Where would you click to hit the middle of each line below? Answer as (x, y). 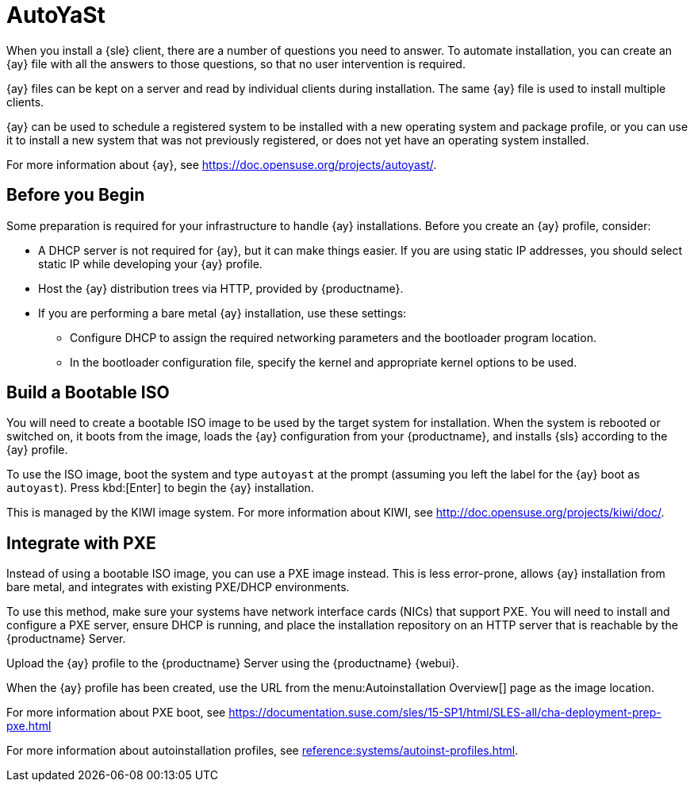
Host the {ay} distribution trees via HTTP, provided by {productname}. (221, 288)
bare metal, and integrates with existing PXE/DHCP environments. (178, 587)
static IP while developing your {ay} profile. (150, 263)
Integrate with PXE (81, 543)
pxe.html (29, 726)
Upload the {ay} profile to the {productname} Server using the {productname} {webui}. (233, 663)
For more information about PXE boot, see (116, 713)
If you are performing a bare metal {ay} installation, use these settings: (222, 313)
